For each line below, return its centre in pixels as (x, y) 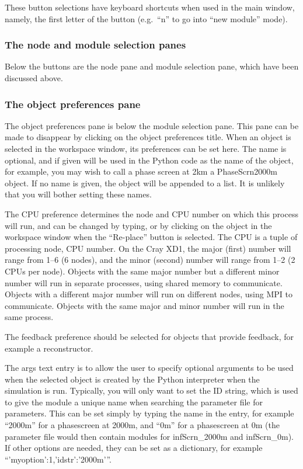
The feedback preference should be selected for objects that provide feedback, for (149, 336)
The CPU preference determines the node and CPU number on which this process (151, 213)
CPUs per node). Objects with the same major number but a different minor (142, 271)
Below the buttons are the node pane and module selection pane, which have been (152, 66)
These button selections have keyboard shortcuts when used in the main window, (150, 7)
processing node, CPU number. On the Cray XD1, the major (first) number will (148, 248)
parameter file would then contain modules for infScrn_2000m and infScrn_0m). (149, 436)
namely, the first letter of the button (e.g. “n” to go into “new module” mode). (146, 18)
